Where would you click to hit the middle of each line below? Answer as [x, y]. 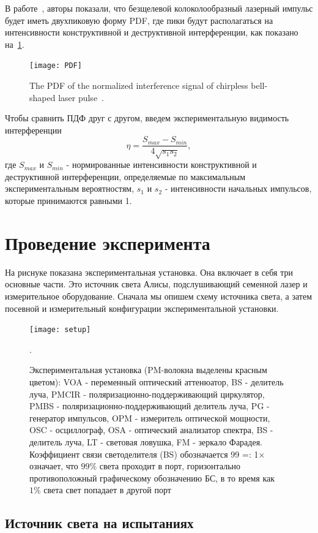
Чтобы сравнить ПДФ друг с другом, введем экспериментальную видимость [147, 118]
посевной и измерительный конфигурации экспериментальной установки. [142, 308]
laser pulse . [81, 97]
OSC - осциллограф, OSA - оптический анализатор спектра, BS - [151, 430]
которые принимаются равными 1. [68, 201]
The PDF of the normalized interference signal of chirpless [139, 85]
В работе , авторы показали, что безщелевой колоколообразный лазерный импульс [159, 8]
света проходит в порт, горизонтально [170, 466]
